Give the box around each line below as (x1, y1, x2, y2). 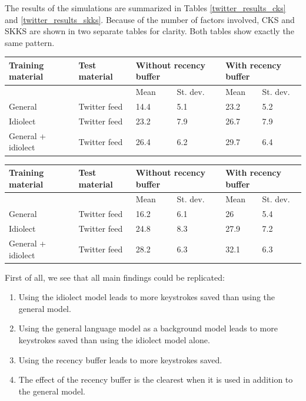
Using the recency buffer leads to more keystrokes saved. (18, 353, 222, 366)
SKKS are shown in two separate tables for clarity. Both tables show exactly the (5, 25, 294, 37)
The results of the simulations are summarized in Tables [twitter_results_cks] (5, 2, 286, 14)
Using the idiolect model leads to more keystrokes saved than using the (18, 291, 275, 303)
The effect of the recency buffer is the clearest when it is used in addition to (18, 373, 293, 386)
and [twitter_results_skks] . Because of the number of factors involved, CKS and (5, 13, 295, 25)
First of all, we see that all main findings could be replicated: (5, 271, 225, 283)
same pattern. (5, 36, 55, 48)
